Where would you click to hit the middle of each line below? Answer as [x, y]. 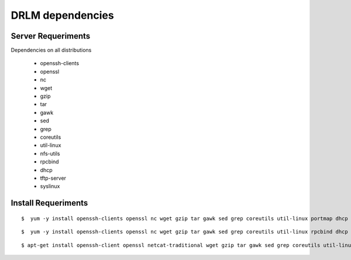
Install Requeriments [49, 203]
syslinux [50, 186]
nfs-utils [50, 153]
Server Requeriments [51, 36]
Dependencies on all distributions [51, 50]
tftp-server [53, 178]
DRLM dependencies [62, 15]
